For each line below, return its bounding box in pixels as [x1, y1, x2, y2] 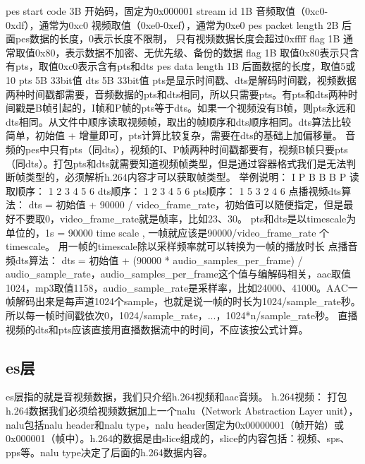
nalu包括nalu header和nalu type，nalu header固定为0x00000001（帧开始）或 [6, 417, 345, 432]
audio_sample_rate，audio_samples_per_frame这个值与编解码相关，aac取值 [6, 266, 351, 281]
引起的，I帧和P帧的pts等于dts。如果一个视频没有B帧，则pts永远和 [51, 100, 356, 115]
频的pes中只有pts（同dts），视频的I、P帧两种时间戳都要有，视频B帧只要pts [6, 141, 348, 156]
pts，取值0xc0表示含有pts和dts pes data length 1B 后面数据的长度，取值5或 [15, 59, 356, 73]
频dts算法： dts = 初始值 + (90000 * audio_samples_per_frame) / [6, 252, 303, 267]
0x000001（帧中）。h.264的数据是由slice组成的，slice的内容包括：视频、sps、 [6, 431, 350, 446]
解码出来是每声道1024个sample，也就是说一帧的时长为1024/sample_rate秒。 [15, 294, 361, 309]
